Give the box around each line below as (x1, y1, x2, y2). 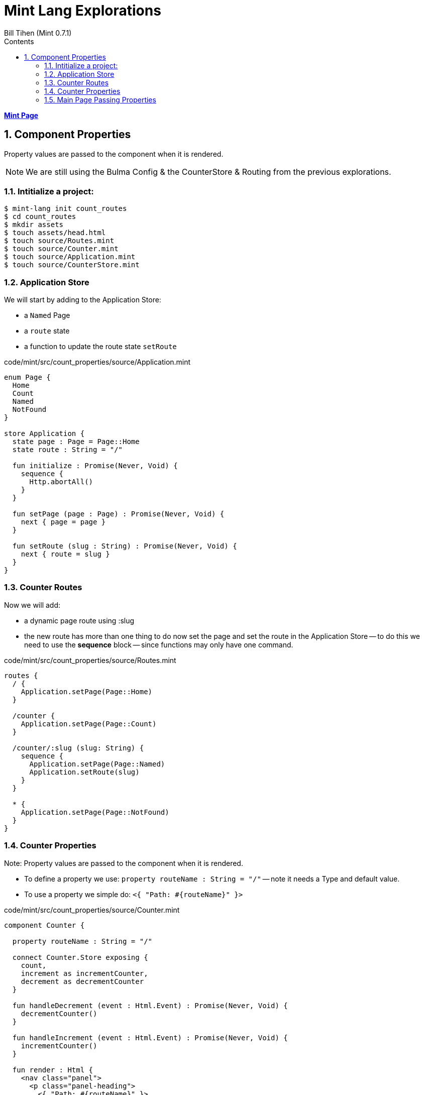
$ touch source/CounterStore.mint (4, 261, 140, 269)
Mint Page (4, 111, 39, 120)
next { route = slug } (21, 550, 110, 559)
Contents (4, 37, 34, 46)
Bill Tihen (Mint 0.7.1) (4, 28, 72, 37)
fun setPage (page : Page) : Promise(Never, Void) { (12, 510, 225, 518)
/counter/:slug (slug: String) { (12, 743, 144, 752)
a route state (24, 326, 70, 336)
